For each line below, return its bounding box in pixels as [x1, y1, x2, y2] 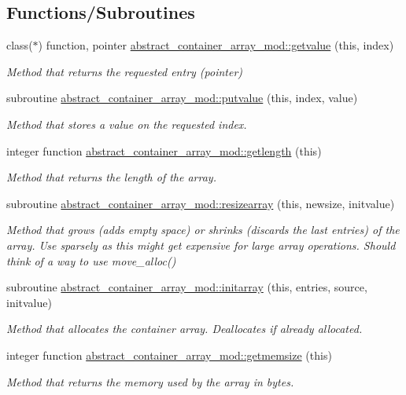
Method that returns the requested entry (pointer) [6, 63, 243, 79]
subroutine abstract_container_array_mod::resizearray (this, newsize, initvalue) [6, 195, 395, 211]
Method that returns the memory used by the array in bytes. [6, 373, 294, 390]
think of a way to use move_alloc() [6, 252, 176, 269]
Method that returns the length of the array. [6, 169, 216, 185]
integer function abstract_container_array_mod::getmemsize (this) [6, 346, 332, 363]
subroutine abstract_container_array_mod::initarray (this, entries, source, [6, 279, 367, 295]
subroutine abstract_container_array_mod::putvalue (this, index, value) [6, 90, 358, 106]
